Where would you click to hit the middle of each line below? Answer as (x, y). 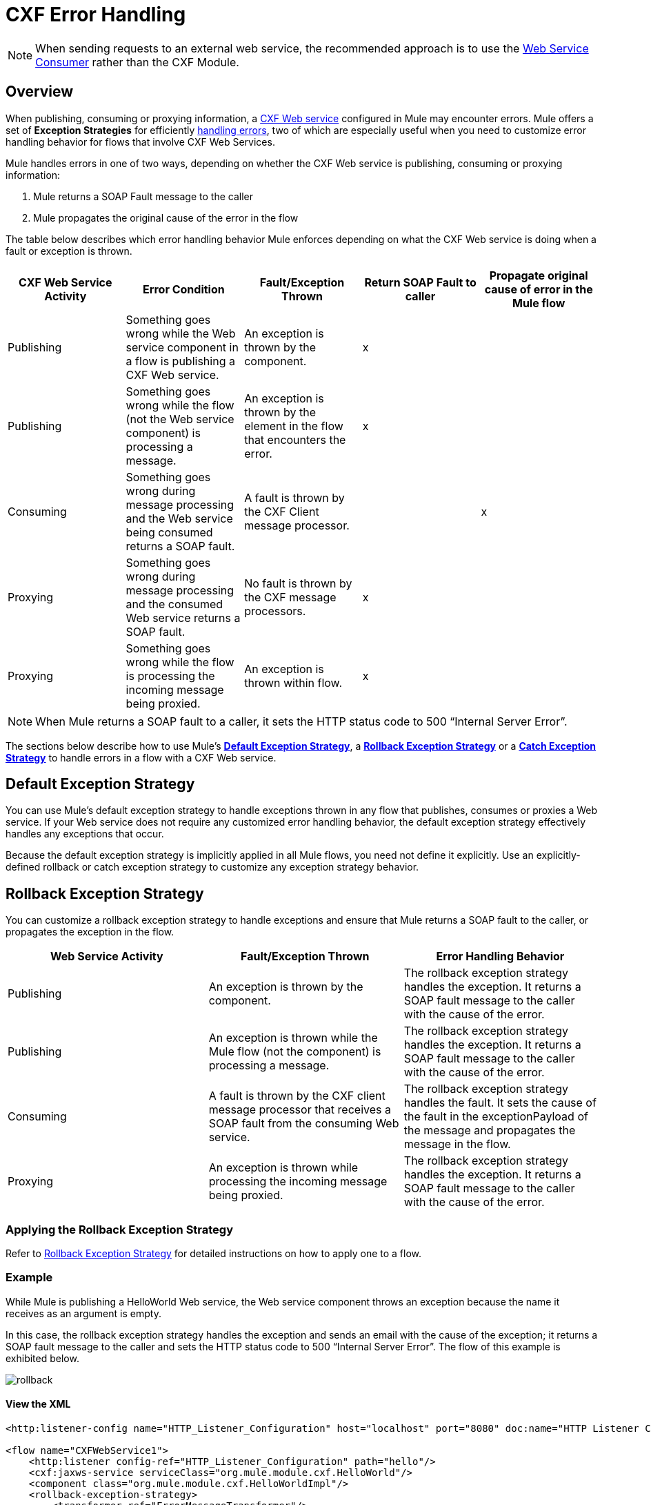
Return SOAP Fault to (420, 282)
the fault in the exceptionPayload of (496, 1117)
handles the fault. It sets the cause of (500, 1103)
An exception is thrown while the (293, 1038)
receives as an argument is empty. (83, 1313)
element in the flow (294, 426)
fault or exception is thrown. (69, 251)
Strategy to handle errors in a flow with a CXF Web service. (141, 757)
